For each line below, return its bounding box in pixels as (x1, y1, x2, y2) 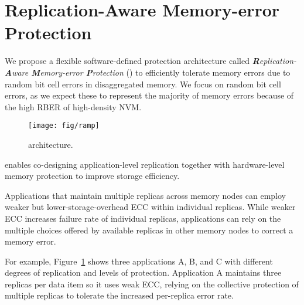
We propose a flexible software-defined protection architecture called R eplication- (5, 55, 297, 67)
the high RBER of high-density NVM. (5, 100, 142, 113)
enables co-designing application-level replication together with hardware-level (5, 158, 285, 170)
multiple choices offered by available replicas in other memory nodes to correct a (5, 223, 293, 236)
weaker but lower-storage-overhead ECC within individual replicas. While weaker (5, 201, 296, 213)
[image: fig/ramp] (28, 121, 100, 130)
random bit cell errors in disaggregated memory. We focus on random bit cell (5, 77, 281, 90)
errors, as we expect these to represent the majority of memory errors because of (5, 89, 294, 101)
